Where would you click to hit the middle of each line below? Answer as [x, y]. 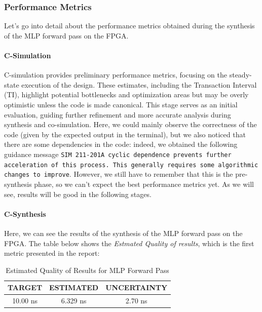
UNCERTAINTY [137, 287]
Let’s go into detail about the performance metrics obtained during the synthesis [129, 26]
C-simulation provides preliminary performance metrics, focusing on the [116, 75]
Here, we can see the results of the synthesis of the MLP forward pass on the [123, 233]
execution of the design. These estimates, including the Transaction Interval [139, 84]
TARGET [25, 287]
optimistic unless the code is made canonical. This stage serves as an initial [121, 104]
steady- [240, 75]
